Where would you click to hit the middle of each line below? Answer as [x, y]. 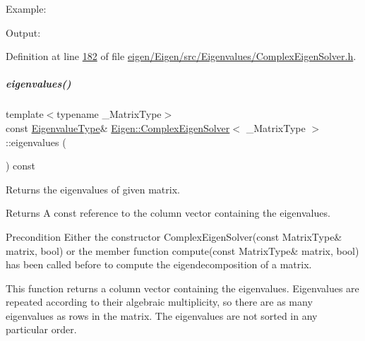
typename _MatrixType [109, 114]
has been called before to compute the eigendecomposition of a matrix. [159, 264]
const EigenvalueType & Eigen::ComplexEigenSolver [118, 127]
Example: [26, 8]
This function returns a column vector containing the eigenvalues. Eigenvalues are [182, 288]
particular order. [41, 329]
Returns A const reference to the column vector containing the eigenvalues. [168, 213]
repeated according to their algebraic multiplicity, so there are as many [159, 302]
